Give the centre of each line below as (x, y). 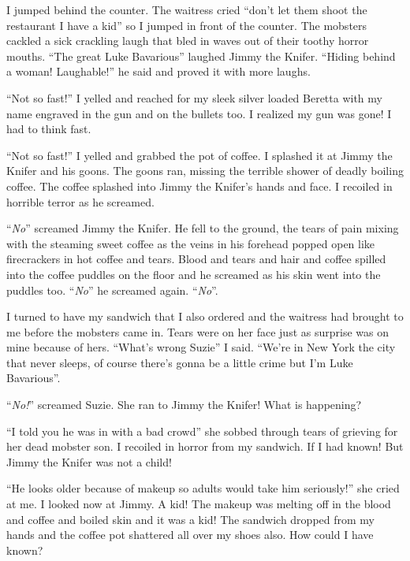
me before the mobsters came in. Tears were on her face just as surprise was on (198, 331)
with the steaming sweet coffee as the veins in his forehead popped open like (191, 243)
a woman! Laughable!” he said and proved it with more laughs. (158, 71)
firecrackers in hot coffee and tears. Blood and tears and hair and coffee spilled (196, 259)
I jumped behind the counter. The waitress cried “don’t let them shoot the (187, 9)
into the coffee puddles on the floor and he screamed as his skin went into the (194, 274)
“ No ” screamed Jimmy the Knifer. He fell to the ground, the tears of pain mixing (203, 228)
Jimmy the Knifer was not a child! (89, 461)
